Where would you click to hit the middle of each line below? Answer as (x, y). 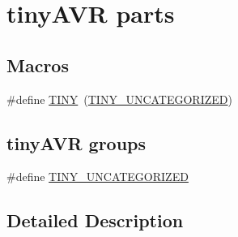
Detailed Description (95, 220)
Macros (38, 65)
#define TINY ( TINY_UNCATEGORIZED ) (119, 99)
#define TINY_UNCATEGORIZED (98, 177)
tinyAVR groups (76, 142)
